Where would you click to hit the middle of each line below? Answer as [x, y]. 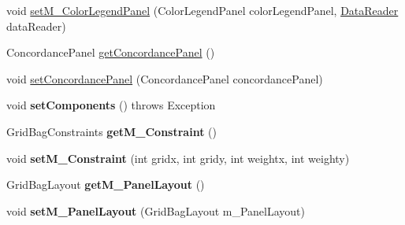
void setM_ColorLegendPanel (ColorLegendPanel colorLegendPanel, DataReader [202, 10]
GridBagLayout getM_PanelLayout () [106, 184]
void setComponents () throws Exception [111, 105]
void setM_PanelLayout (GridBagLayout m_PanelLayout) [156, 210]
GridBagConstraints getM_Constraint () [111, 131]
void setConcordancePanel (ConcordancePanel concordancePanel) [165, 78]
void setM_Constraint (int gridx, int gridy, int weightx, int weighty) [178, 158]
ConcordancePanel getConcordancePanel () [111, 52]
